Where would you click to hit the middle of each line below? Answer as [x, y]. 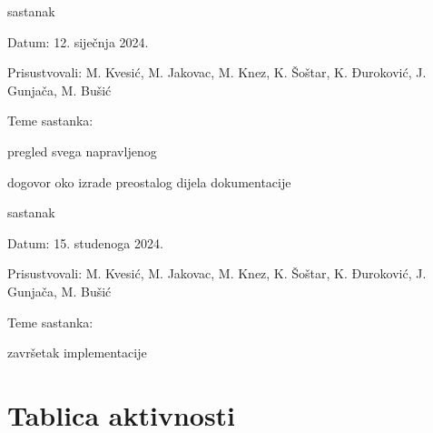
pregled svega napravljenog [82, 151]
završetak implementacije [77, 352]
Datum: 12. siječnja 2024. [78, 41]
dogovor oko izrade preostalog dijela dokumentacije [149, 181]
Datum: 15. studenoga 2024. [85, 242]
